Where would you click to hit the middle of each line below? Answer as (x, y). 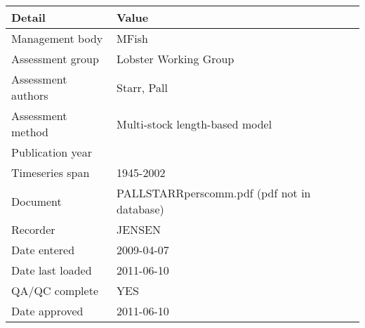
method (30, 132)
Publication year (52, 152)
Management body (57, 38)
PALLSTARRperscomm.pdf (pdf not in (214, 193)
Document (36, 201)
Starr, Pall (142, 87)
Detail (28, 17)
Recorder (33, 229)
